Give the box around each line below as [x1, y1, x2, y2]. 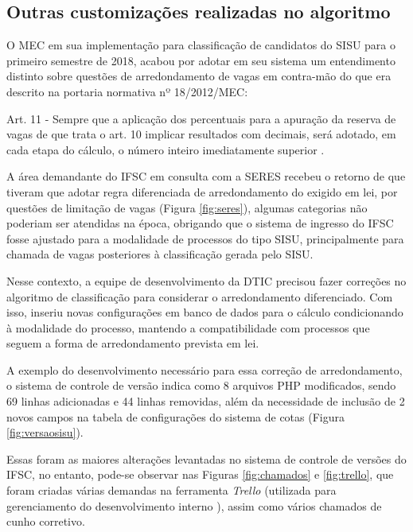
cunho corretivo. [6, 513, 85, 530]
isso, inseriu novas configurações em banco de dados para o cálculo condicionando [6, 304, 403, 320]
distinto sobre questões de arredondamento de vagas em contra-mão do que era [6, 68, 392, 84]
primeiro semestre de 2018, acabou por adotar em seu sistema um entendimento [6, 52, 395, 68]
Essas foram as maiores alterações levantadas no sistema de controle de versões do [6, 450, 407, 467]
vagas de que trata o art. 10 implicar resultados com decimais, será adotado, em [6, 126, 396, 142]
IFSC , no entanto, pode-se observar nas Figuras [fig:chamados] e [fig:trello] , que [6, 466, 394, 483]
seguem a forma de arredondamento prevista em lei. [6, 335, 259, 351]
